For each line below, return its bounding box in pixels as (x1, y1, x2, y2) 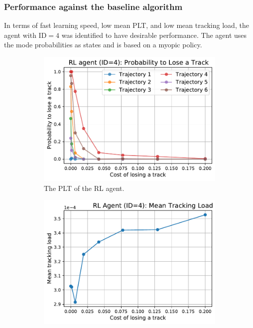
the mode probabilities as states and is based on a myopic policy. (4, 39, 202, 50)
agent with (4, 29, 36, 40)
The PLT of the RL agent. (44, 182, 125, 193)
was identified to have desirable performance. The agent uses (61, 29, 247, 40)
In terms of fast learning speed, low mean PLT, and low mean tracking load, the (4, 20, 249, 30)
